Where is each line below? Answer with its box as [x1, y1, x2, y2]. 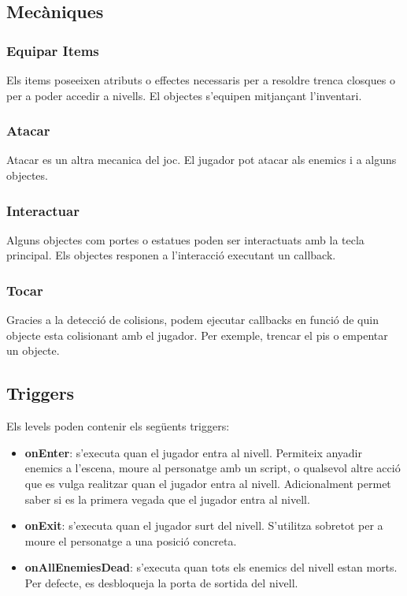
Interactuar [6, 200, 80, 220]
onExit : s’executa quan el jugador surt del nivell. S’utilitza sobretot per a [24, 517, 383, 534]
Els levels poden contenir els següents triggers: [6, 418, 230, 434]
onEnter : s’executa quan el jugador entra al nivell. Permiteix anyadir [24, 444, 362, 460]
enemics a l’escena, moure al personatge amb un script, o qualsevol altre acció [24, 460, 401, 476]
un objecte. [6, 342, 60, 359]
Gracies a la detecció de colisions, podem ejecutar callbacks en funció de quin [6, 311, 379, 328]
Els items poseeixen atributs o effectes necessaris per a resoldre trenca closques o [6, 72, 395, 88]
